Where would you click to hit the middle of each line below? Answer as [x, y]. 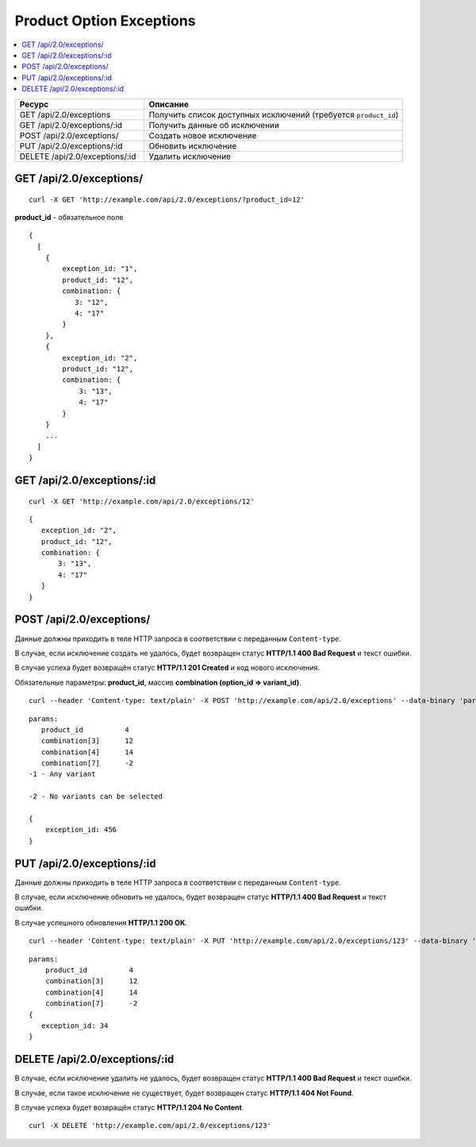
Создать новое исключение [203, 135]
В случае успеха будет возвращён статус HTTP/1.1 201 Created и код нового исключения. [167, 668]
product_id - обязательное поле [69, 217]
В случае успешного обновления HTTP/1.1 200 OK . [101, 922]
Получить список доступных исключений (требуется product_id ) [274, 114]
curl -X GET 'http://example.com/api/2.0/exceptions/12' [142, 501]
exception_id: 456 [81, 830]
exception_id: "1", [100, 269]
